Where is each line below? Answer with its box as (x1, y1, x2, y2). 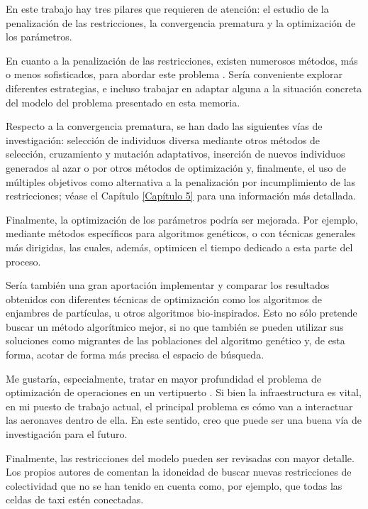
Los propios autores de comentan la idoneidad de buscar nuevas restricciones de (6, 464, 352, 479)
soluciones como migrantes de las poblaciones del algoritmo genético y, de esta (6, 333, 345, 348)
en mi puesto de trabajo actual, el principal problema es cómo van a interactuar (6, 398, 353, 413)
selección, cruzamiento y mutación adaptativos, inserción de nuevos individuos (6, 146, 345, 161)
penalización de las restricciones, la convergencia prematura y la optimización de (6, 15, 356, 30)
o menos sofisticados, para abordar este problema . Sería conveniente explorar (6, 67, 343, 82)
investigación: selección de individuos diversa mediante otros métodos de (6, 132, 320, 147)
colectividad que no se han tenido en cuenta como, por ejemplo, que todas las (6, 478, 342, 493)
